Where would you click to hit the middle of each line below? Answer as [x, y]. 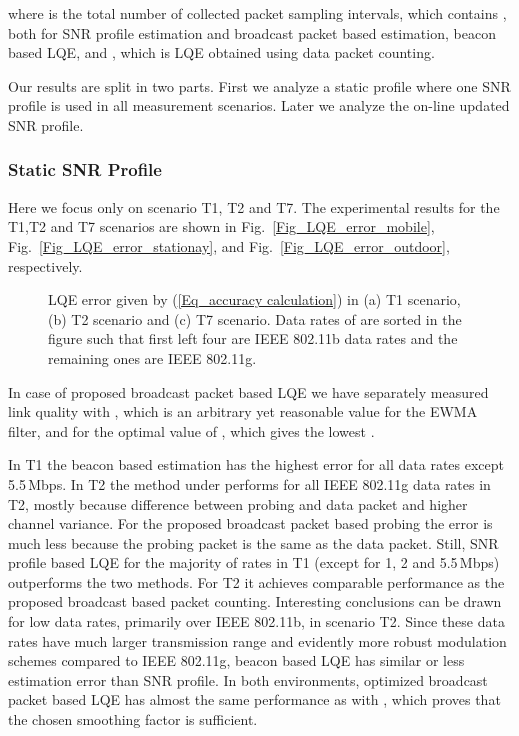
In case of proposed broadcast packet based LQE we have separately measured [248, 391]
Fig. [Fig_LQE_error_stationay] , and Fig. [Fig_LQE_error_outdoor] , [229, 245]
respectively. [45, 265]
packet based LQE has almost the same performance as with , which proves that [254, 699]
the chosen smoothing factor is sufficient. [133, 719]
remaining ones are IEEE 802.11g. [152, 357]
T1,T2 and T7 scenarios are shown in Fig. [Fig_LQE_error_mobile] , [221, 226]
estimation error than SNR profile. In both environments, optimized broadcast [248, 679]
